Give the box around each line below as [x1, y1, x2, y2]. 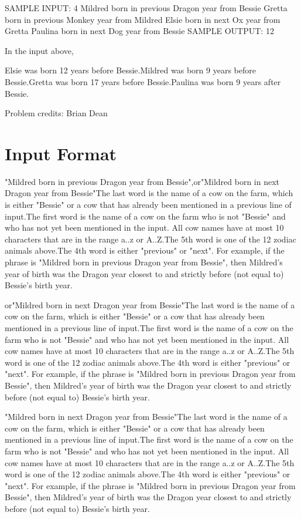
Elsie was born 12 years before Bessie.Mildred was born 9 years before [5, 64, 256, 76]
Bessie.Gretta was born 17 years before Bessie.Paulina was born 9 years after [5, 75, 281, 87]
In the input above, [5, 44, 74, 56]
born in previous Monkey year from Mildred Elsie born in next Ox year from [5, 13, 281, 25]
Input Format [5, 141, 117, 165]
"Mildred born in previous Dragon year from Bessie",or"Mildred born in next [5, 175, 280, 187]
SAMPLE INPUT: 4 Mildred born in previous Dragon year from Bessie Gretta [5, 2, 288, 14]
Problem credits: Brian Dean [5, 107, 108, 119]
